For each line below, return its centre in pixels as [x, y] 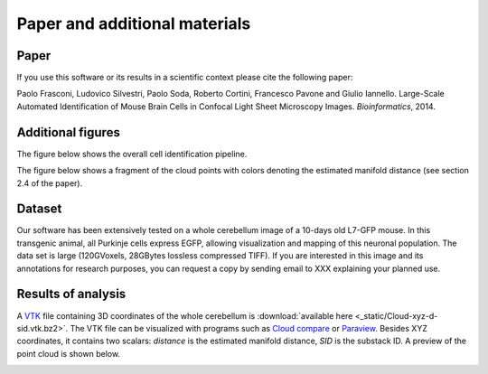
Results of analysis [71, 294]
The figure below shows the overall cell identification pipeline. [132, 154]
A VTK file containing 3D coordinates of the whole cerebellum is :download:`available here [185, 315]
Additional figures [69, 132]
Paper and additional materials [134, 23]
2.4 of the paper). [50, 183]
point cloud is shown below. [69, 353]
